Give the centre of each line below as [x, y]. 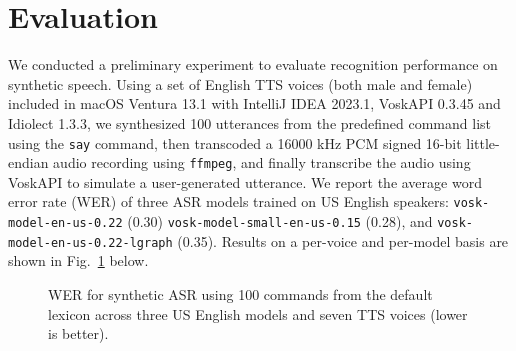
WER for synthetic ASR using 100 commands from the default [240, 293]
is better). [78, 333]
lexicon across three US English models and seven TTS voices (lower [258, 313]
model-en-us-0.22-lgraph [90, 242]
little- [483, 142]
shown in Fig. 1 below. [78, 260]
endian [28, 162]
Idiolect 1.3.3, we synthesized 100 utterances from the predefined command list [249, 122]
